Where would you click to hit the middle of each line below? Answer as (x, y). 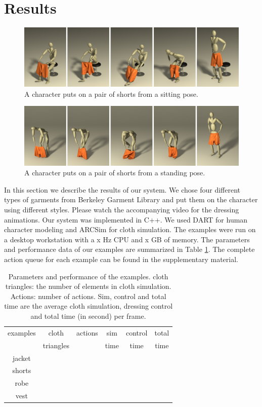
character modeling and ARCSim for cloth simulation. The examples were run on (130, 229)
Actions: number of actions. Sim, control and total (88, 296)
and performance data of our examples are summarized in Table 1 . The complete (129, 249)
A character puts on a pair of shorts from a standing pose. (115, 173)
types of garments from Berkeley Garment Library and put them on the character (131, 199)
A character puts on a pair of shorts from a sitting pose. (111, 94)
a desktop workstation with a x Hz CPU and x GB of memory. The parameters (127, 239)
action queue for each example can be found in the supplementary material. (121, 259)
